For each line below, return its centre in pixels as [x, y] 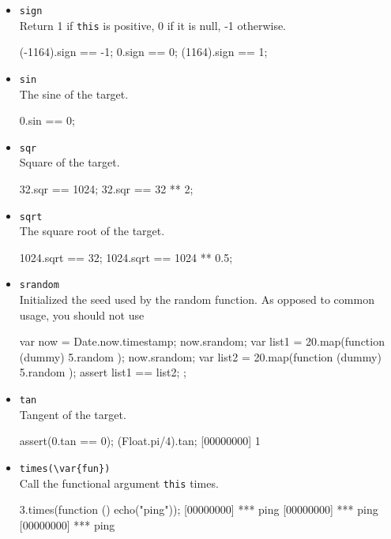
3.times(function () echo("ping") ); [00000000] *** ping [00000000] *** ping [199, 509]
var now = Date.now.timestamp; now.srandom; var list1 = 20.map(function [202, 341]
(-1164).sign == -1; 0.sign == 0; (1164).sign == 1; [143, 52]
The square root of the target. [92, 231]
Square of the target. [70, 162]
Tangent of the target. [73, 414]
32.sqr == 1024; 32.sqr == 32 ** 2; [106, 189]
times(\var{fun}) [65, 468]
